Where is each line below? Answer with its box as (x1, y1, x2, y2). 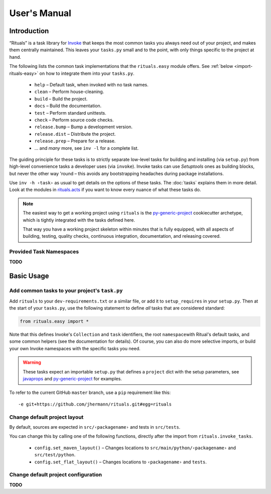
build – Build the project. (34, 95, 88, 102)
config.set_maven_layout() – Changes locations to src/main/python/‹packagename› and (34, 445, 236, 451)
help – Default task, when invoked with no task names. (34, 82, 149, 88)
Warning (23, 359, 41, 365)
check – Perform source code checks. (34, 117, 114, 123)
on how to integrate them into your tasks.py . (39, 70, 135, 76)
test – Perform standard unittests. (34, 110, 106, 116)
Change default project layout (9, 414, 84, 421)
